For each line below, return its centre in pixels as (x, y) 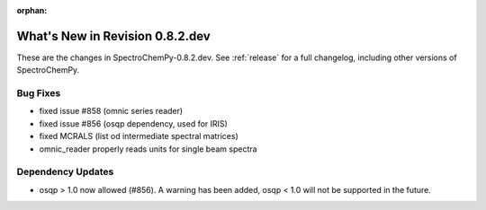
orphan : (32, 10)
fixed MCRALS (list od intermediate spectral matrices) (139, 136)
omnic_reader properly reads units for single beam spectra (148, 149)
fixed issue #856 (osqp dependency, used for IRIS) (134, 123)
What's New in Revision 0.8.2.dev (113, 36)
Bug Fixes (39, 93)
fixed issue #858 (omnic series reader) (111, 111)
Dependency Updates (65, 172)
